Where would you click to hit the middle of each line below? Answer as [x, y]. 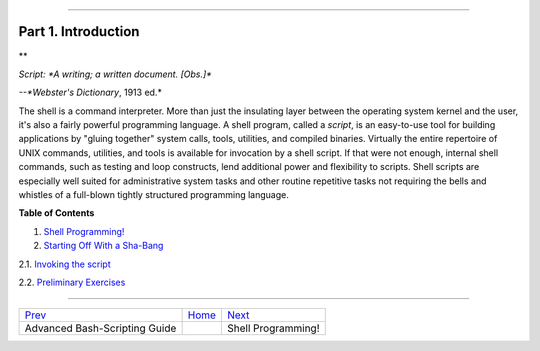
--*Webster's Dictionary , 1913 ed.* [90, 92]
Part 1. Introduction [79, 31]
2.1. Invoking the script [65, 264]
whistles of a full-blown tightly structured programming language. [153, 195]
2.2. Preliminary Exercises [72, 282]
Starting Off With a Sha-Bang [103, 246]
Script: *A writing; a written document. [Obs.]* [115, 74]
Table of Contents [56, 213]
